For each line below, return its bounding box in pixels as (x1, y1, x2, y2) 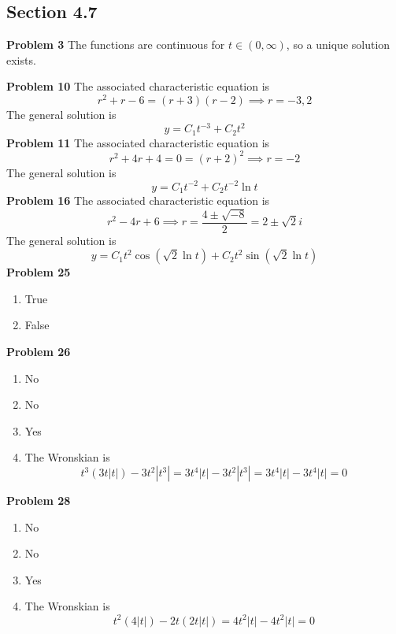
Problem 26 (6, 343, 71, 360)
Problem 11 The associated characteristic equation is (6, 134, 270, 150)
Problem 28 (6, 492, 71, 509)
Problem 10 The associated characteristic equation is (6, 78, 270, 95)
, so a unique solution (286, 36, 390, 53)
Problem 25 (6, 264, 71, 280)
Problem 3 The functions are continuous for (6, 36, 225, 53)
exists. (6, 51, 36, 68)
